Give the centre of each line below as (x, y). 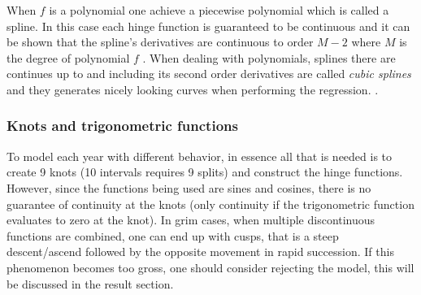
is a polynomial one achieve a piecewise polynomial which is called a (219, 10)
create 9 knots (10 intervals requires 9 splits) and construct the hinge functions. (205, 172)
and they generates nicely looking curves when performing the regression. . (193, 89)
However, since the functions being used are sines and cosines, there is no (189, 187)
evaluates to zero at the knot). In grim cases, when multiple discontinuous (191, 220)
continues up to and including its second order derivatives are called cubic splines (209, 74)
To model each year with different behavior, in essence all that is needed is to (200, 156)
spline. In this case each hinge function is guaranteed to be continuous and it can (208, 26)
